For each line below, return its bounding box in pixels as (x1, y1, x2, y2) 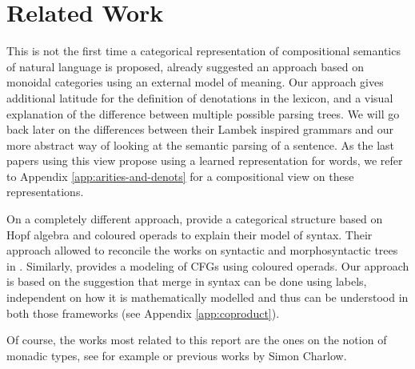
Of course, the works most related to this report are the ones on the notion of (6, 331, 387, 348)
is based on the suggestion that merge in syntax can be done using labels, (6, 273, 367, 290)
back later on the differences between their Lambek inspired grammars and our (6, 121, 394, 138)
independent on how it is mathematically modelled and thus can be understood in (6, 289, 409, 306)
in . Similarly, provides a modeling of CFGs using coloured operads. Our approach (6, 257, 409, 274)
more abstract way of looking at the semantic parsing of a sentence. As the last (6, 136, 395, 153)
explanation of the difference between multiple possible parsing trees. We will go (6, 105, 400, 122)
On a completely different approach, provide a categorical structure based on (6, 211, 383, 227)
